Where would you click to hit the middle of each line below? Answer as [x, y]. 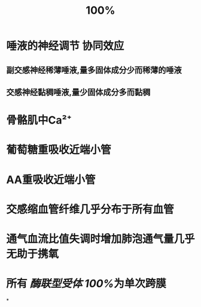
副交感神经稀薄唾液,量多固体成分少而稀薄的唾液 [94, 70]
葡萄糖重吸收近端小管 [59, 150]
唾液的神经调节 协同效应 [65, 46]
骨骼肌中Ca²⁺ [39, 120]
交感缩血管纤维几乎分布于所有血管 [90, 209]
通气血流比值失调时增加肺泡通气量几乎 [101, 239]
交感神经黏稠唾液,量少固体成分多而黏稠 [78, 92]
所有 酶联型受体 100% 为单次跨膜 [86, 284]
